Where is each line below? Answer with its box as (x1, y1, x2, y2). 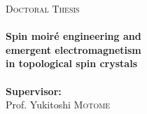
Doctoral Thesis (6, 1, 80, 15)
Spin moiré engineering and (6, 29, 141, 43)
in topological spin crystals (6, 56, 137, 71)
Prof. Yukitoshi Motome (6, 97, 111, 112)
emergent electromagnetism (6, 42, 141, 57)
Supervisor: (6, 83, 62, 98)
